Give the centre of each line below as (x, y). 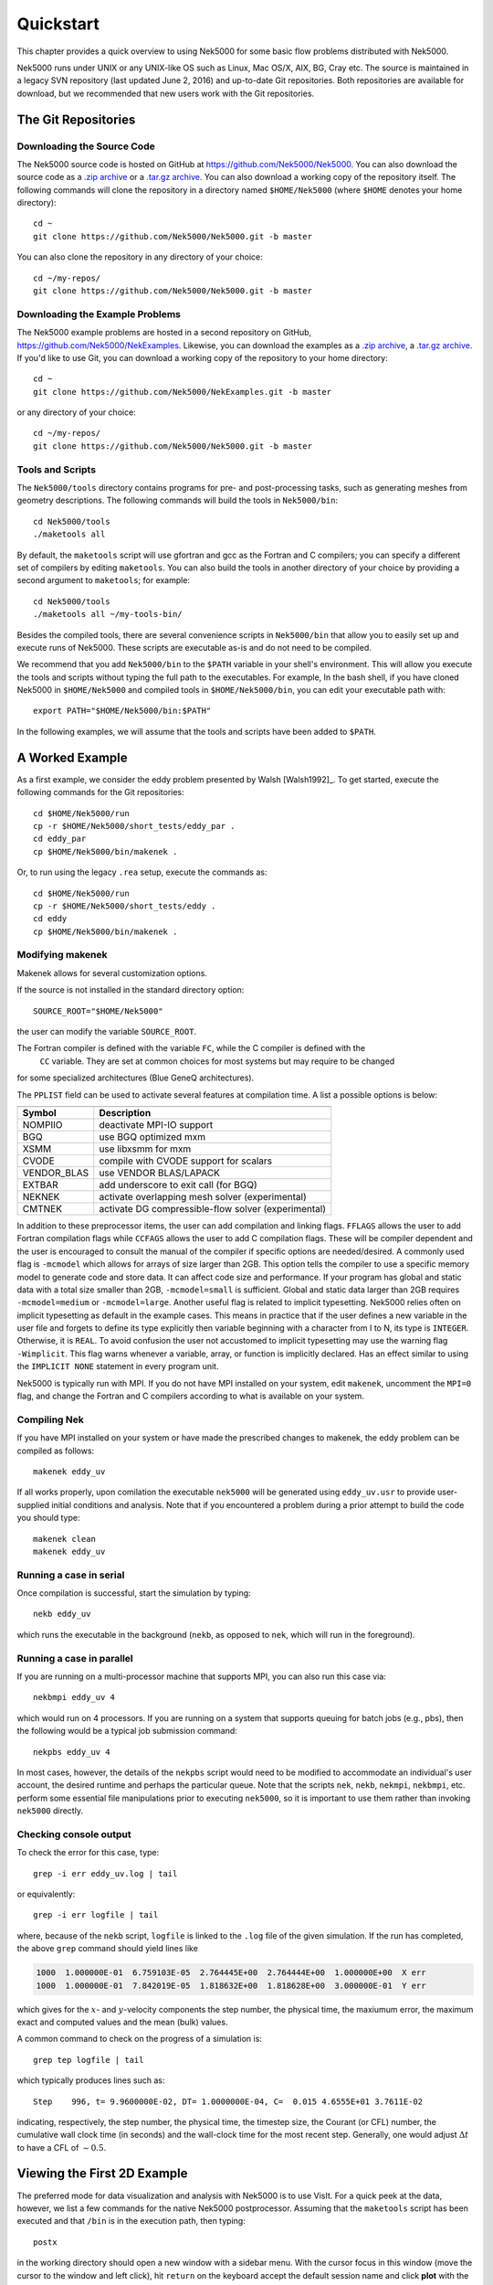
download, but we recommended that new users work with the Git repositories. (166, 93)
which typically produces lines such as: (91, 2080)
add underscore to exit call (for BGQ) (178, 1185)
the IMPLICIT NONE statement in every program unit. (118, 1366)
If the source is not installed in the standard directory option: (131, 990)
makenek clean (64, 1539)
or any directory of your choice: (76, 412)
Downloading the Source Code (86, 146)
